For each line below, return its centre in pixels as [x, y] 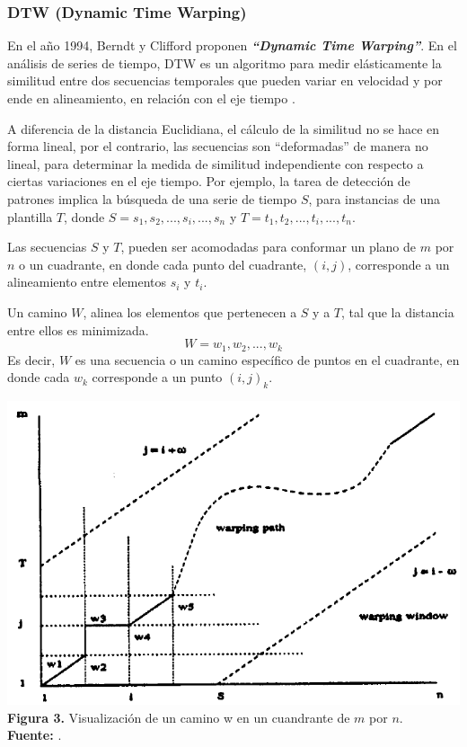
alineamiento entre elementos [87, 282]
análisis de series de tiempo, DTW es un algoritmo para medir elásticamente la [225, 62]
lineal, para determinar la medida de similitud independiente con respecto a [216, 163]
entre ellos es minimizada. [78, 329]
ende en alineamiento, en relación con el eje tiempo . [151, 98]
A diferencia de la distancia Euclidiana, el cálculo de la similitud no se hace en [224, 128]
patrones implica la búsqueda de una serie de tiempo [152, 198]
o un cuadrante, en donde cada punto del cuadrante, [163, 264]
